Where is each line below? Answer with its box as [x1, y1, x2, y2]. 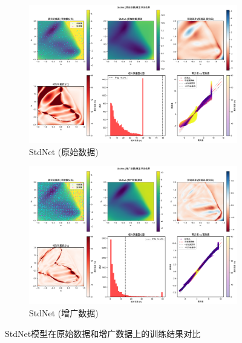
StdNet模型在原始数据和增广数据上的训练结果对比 [5, 327, 201, 339]
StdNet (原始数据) [29, 145, 99, 158]
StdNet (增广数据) [29, 306, 99, 319]
